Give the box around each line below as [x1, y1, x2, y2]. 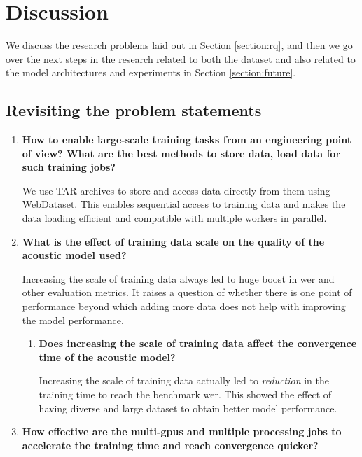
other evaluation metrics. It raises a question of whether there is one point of [22, 285, 352, 300]
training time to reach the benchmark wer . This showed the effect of [39, 387, 332, 402]
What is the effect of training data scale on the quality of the [22, 234, 325, 248]
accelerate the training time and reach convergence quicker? [22, 437, 319, 452]
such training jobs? [22, 160, 116, 174]
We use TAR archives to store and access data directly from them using [22, 183, 330, 197]
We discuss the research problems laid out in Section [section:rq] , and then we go [6, 38, 353, 52]
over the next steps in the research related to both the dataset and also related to [6, 51, 356, 66]
